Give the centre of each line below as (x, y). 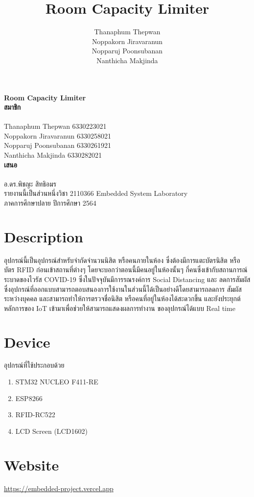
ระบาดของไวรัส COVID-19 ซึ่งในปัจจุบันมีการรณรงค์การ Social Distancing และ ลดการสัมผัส (127, 279)
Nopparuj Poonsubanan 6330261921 (58, 145)
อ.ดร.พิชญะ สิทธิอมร (30, 183)
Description (44, 236)
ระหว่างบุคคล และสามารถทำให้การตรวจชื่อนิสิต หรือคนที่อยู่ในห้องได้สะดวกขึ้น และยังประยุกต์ (122, 298)
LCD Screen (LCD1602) (51, 431)
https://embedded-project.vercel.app (59, 488)
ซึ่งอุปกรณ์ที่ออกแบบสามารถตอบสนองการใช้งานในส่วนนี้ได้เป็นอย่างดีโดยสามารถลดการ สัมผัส (123, 289)
